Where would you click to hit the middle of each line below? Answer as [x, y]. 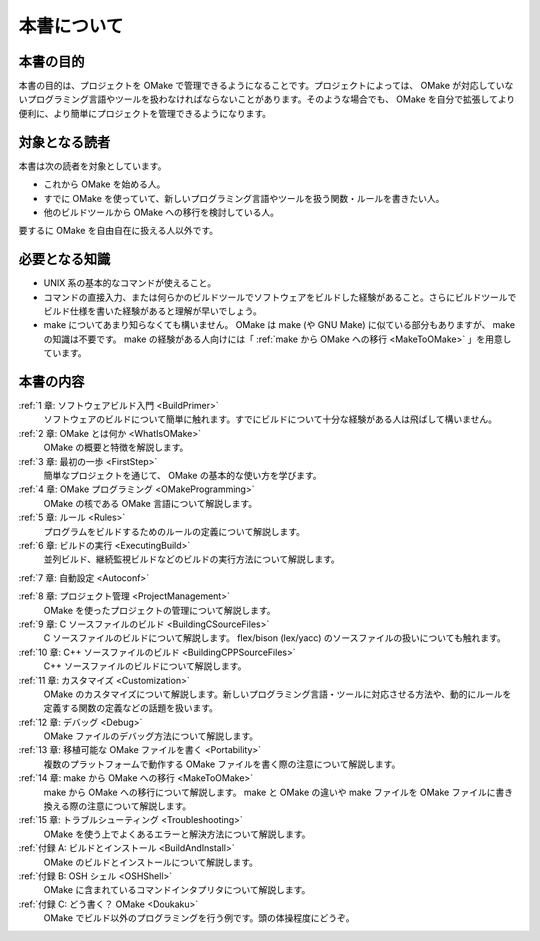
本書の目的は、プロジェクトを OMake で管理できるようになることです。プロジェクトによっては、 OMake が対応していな [266, 86]
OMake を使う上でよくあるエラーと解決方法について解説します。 [177, 834]
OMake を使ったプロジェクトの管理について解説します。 [159, 610]
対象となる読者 [64, 141]
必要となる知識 [64, 259]
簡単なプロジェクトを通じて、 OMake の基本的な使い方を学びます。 [182, 476]
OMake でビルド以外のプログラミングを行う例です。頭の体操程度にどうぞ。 [199, 918]
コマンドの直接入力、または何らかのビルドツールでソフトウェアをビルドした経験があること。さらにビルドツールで [280, 297]
